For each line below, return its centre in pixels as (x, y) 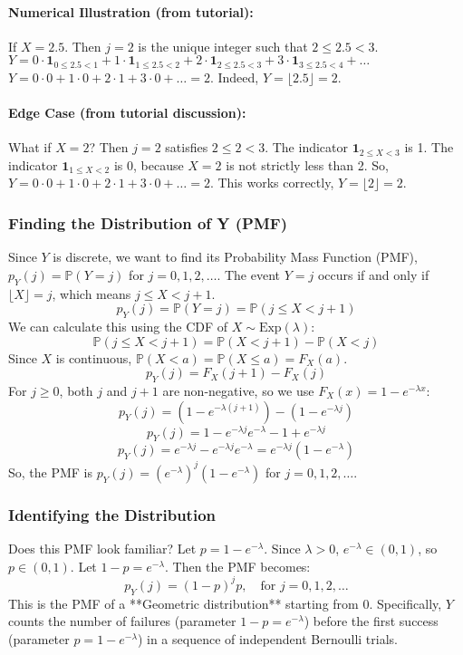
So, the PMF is (51, 472)
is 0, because (149, 164)
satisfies (187, 147)
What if (30, 147)
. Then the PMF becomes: (237, 566)
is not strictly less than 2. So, (307, 164)
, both (76, 390)
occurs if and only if (373, 274)
